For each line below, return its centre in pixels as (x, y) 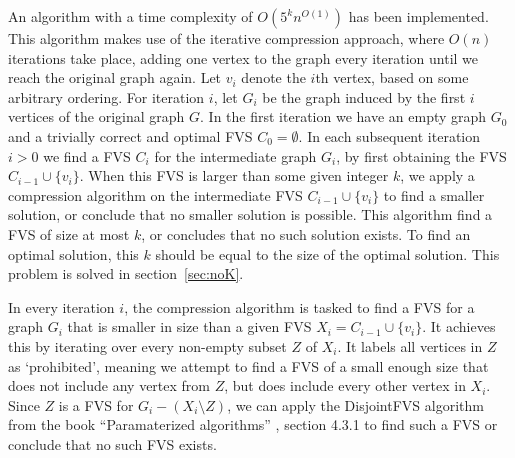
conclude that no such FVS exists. (112, 443)
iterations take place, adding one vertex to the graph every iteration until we (243, 57)
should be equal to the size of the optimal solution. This (327, 253)
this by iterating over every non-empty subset (147, 345)
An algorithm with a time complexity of (130, 16)
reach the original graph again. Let (115, 77)
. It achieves (459, 326)
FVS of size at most (69, 233)
